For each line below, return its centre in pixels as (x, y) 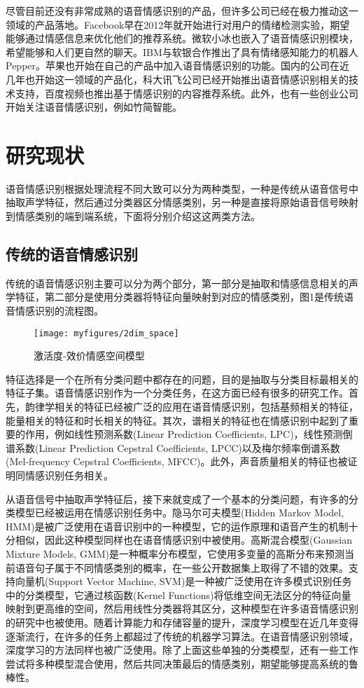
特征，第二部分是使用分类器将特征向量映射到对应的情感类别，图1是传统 (179, 297)
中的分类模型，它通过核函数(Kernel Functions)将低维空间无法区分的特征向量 (178, 594)
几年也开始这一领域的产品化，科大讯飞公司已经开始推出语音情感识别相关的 (177, 79)
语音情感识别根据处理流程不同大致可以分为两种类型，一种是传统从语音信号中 (182, 188)
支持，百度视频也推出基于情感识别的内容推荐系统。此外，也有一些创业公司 (187, 93)
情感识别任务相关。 (69, 475)
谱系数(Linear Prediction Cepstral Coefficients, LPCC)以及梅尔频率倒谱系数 (173, 447)
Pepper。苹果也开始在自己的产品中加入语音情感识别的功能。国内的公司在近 (178, 66)
